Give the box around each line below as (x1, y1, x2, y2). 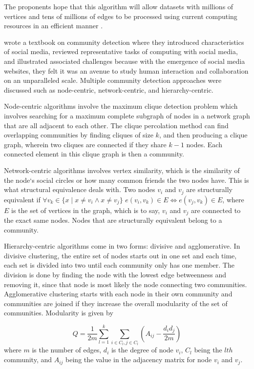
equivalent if (4, 194, 41, 204)
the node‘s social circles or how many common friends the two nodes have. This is (4, 175, 249, 185)
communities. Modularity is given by (4, 308, 113, 318)
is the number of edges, (32, 345, 102, 355)
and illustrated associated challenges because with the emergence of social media (4, 56, 245, 66)
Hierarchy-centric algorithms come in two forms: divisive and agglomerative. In (4, 241, 240, 251)
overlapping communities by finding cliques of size (4, 130, 153, 140)
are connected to (190, 205, 241, 215)
